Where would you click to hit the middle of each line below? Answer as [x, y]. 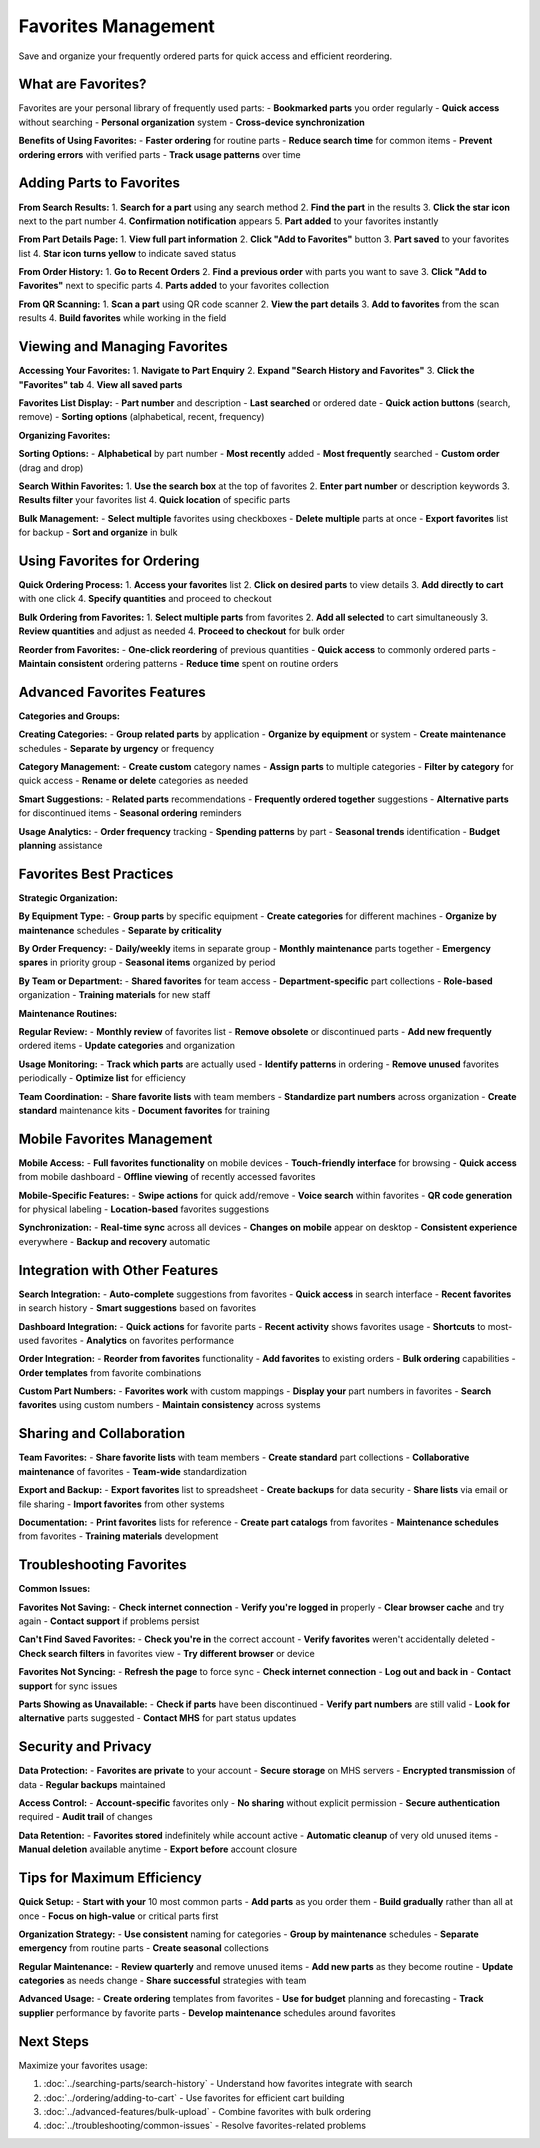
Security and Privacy [85, 1746]
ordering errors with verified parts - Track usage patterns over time [160, 154]
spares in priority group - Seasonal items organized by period [147, 962]
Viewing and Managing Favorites [123, 346]
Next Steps [53, 2041]
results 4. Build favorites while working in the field [122, 318]
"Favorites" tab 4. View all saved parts [100, 384]
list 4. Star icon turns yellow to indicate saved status [127, 253]
